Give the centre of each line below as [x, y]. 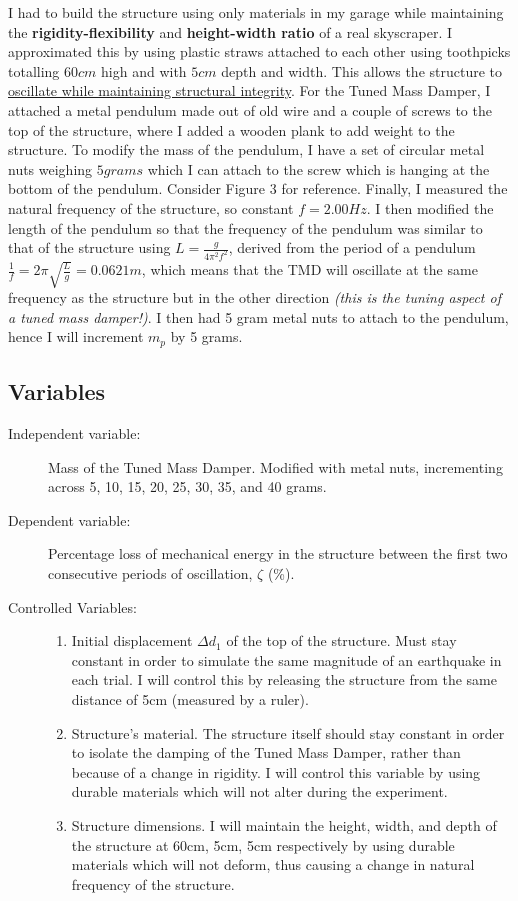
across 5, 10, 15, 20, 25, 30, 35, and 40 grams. [187, 486]
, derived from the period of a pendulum [352, 247]
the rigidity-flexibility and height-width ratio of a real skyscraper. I [230, 31]
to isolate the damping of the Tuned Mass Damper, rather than [266, 752]
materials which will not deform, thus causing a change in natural [273, 864]
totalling [34, 70]
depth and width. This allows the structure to [362, 70]
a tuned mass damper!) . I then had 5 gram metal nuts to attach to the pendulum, [258, 316]
